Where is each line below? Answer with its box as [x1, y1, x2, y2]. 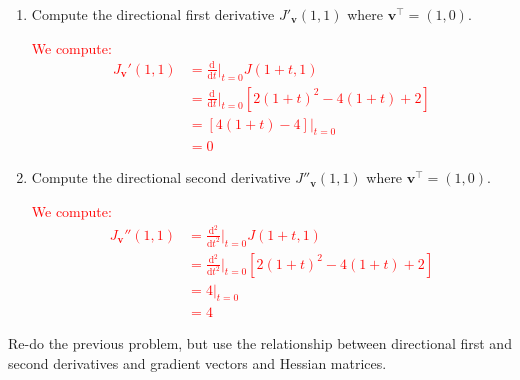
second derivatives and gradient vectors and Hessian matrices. [8, 353, 387, 374]
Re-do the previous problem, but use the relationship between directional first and [8, 333, 512, 354]
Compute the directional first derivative [31, 4, 275, 24]
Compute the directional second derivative [31, 167, 291, 188]
